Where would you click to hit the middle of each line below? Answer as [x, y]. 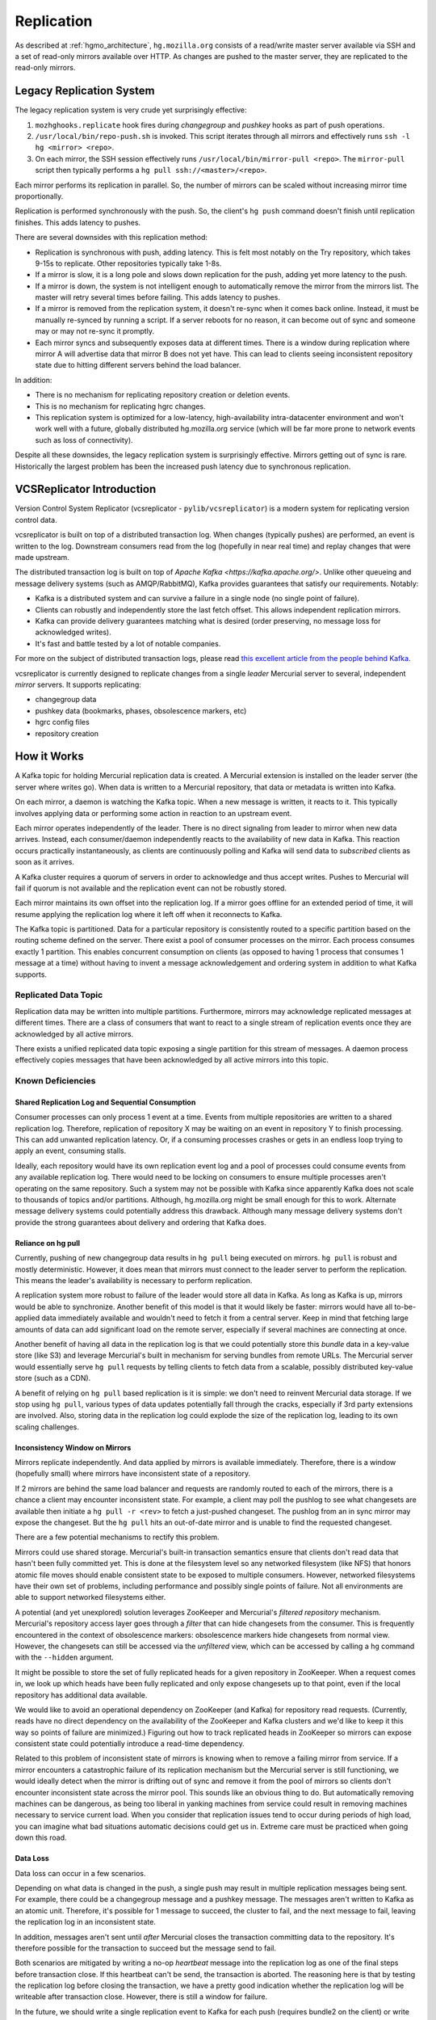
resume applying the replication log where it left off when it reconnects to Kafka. [149, 914]
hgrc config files [63, 722]
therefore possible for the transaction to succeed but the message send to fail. [145, 1948]
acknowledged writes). [73, 632]
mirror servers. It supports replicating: [78, 684]
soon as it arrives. [44, 862]
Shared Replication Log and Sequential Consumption [105, 1102]
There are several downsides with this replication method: [111, 238]
